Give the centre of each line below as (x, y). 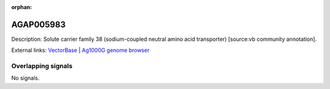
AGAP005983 (38, 24)
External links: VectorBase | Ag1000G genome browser (80, 50)
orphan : (22, 7)
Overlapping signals (42, 66)
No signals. (25, 78)
